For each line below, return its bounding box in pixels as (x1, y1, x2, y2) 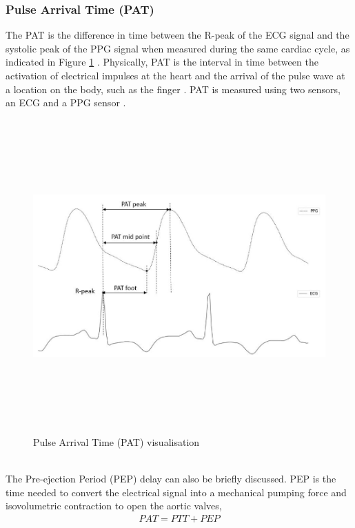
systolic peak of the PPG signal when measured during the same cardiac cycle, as (6, 41, 350, 55)
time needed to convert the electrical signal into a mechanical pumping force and (6, 485, 347, 499)
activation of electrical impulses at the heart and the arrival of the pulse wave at (6, 68, 345, 82)
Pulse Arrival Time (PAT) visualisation (33, 434, 200, 449)
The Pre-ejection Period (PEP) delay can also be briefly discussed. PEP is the (6, 471, 336, 486)
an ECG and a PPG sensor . (6, 95, 126, 110)
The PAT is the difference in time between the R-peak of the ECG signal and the (6, 28, 349, 42)
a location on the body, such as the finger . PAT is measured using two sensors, (6, 81, 341, 96)
